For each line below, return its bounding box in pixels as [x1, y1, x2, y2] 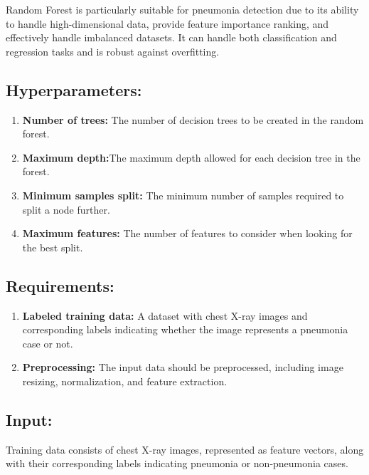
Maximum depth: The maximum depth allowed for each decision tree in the [22, 150, 360, 165]
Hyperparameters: [6, 78, 142, 100]
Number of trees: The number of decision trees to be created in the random [22, 112, 364, 127]
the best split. [22, 239, 83, 254]
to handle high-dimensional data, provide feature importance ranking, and [6, 16, 329, 31]
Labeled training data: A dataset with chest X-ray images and [22, 308, 308, 323]
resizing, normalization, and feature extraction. [22, 373, 228, 388]
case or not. [22, 335, 73, 350]
